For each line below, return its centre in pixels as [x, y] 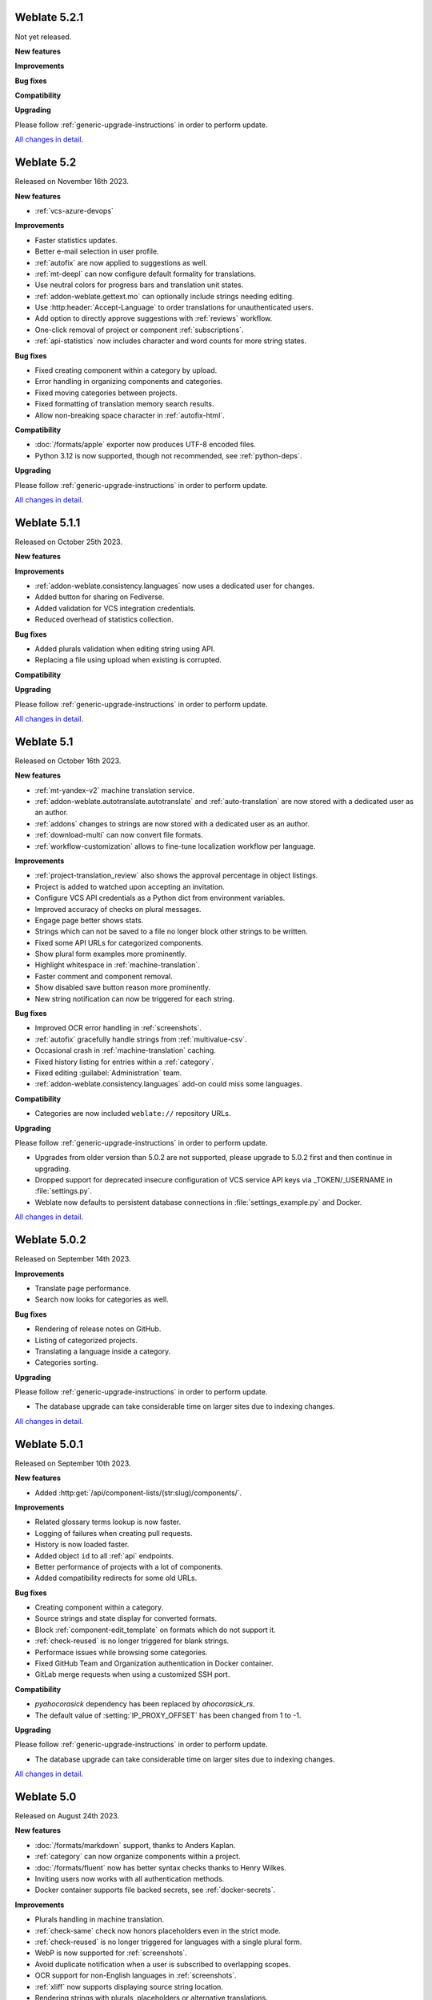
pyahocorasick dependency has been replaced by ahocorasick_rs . [145, 1704]
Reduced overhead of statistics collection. [104, 619]
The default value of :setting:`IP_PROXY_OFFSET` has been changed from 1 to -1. [168, 1715]
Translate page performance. [83, 1288]
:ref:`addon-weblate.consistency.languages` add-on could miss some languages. [169, 1084]
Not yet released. [43, 37]
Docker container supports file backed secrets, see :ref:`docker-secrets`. [155, 1890]
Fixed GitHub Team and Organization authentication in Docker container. [154, 1663]
